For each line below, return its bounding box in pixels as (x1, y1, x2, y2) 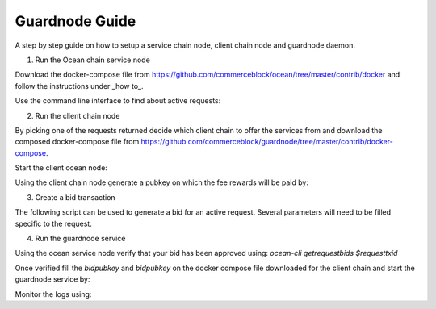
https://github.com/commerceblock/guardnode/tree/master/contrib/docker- (140, 137, 393, 147)
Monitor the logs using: (15, 289, 92, 299)
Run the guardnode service (35, 234, 126, 244)
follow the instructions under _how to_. (15, 81, 145, 90)
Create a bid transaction (35, 192, 116, 202)
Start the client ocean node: (15, 163, 108, 173)
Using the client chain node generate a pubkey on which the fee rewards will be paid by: (15, 177, 308, 187)
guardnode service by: (15, 274, 90, 284)
